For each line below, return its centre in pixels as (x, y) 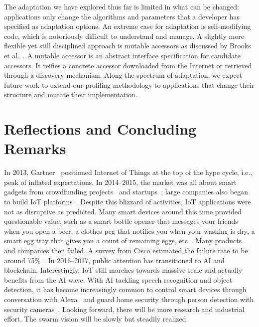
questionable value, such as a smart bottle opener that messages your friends (121, 221)
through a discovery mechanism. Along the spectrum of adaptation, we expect (123, 75)
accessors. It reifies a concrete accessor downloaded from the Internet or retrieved (128, 65)
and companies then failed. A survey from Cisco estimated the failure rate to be (126, 250)
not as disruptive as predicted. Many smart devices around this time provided (123, 211)
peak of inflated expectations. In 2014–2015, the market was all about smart (120, 182)
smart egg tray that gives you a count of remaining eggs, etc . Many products (123, 241)
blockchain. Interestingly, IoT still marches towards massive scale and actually (123, 270)
